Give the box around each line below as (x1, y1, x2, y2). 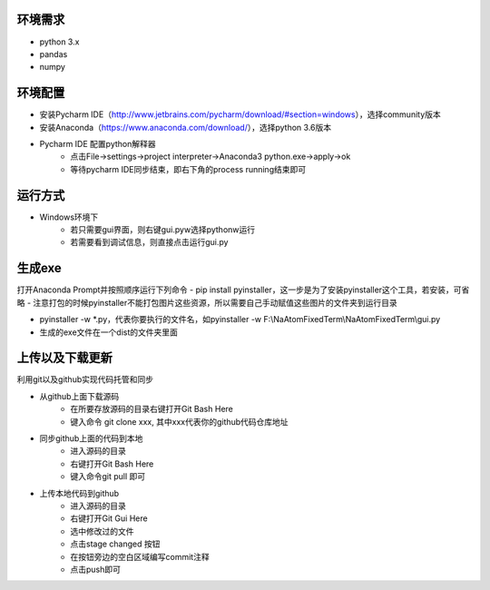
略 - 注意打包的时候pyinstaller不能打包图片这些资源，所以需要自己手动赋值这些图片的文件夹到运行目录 (16, 297, 398, 308)
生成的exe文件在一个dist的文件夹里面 (39, 327, 179, 338)
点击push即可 (70, 564, 122, 575)
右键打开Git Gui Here (70, 513, 149, 524)
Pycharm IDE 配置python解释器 (39, 138, 156, 149)
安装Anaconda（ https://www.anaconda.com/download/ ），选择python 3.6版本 (39, 122, 331, 133)
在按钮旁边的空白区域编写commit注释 (70, 551, 210, 562)
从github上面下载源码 (39, 390, 120, 401)
